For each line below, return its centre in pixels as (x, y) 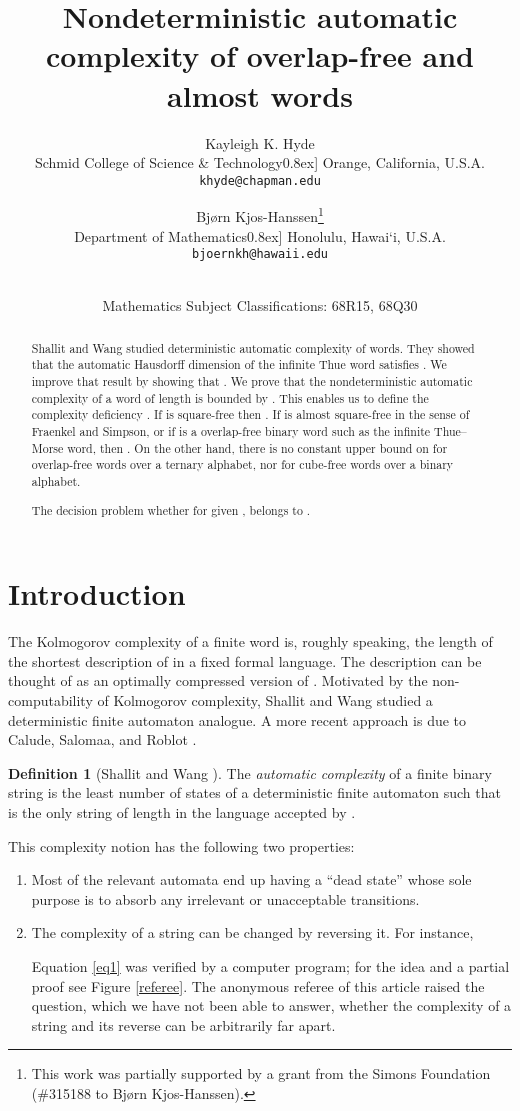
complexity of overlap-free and (260, 55)
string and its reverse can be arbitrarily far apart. (183, 1024)
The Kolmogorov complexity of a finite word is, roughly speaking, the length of (250, 641)
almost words (260, 94)
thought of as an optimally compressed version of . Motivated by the (218, 680)
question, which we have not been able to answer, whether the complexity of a (271, 1005)
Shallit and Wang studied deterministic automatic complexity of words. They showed (253, 347)
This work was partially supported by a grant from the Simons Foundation (261, 1073)
